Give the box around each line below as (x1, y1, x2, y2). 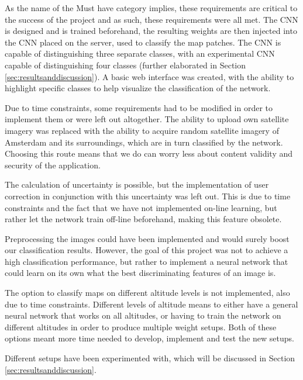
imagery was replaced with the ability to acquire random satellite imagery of (5, 124, 279, 136)
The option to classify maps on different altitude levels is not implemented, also (5, 286, 290, 299)
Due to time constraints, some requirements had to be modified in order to (5, 101, 273, 113)
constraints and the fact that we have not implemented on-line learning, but (5, 201, 277, 213)
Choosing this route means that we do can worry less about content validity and (5, 147, 293, 160)
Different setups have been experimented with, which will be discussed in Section (5, 352, 295, 364)
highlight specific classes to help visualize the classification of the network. (5, 82, 271, 94)
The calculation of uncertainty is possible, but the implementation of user (5, 178, 269, 191)
